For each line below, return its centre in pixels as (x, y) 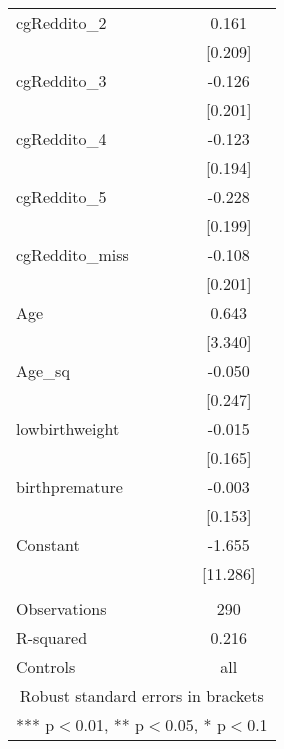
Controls (46, 666)
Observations (61, 608)
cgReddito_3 (61, 80)
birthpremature (69, 486)
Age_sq (43, 370)
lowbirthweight (68, 428)
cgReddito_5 (61, 196)
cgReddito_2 (61, 22)
